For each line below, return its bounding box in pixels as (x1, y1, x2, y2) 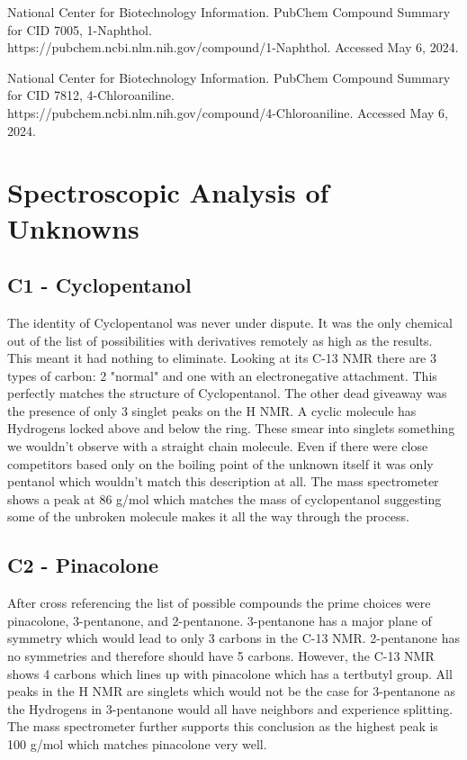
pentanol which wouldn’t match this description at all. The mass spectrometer (7, 472, 439, 491)
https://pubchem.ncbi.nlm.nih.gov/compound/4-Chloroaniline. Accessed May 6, (7, 103, 448, 122)
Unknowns (7, 209, 139, 246)
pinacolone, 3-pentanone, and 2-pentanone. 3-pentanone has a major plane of (7, 611, 432, 629)
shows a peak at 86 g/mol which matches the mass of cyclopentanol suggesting (7, 489, 442, 508)
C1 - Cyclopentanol (7, 271, 192, 299)
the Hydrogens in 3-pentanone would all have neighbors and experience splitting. (7, 699, 454, 718)
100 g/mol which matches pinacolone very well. (7, 735, 267, 753)
